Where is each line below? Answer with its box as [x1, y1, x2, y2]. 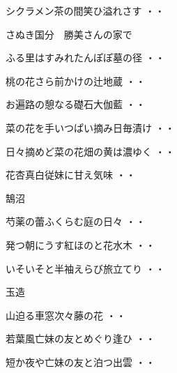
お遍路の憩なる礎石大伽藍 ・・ [6, 97, 146, 112]
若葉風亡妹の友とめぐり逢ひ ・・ [6, 331, 155, 346]
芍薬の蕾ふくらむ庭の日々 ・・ [6, 214, 146, 229]
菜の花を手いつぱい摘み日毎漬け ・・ [6, 120, 175, 135]
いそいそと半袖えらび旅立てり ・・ [6, 261, 165, 275]
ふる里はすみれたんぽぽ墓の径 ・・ [6, 50, 165, 65]
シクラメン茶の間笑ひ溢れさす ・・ [6, 3, 165, 17]
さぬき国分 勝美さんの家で [6, 26, 132, 41]
